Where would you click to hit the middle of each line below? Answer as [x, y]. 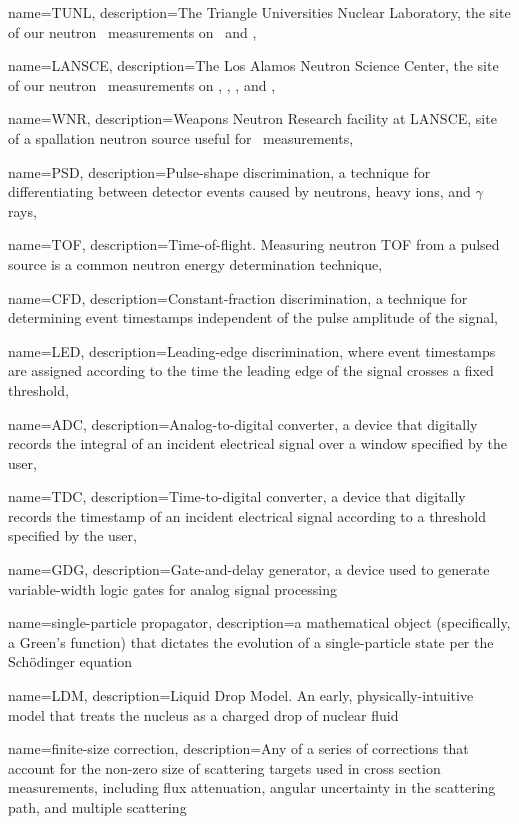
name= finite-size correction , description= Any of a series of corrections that [238, 748]
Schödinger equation [70, 661]
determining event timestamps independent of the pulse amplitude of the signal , [253, 317]
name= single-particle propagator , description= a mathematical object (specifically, [259, 622]
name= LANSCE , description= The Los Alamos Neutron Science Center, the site [253, 65]
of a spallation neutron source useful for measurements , [181, 137]
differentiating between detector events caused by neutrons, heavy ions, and [239, 191]
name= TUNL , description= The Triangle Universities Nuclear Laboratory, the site [259, 12]
